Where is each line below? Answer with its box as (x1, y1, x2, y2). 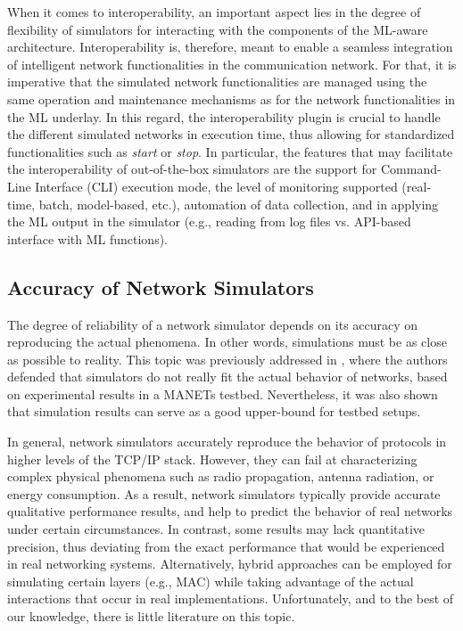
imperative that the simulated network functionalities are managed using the (7, 72, 427, 91)
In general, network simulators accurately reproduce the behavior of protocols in (7, 432, 447, 451)
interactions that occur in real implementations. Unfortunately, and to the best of (7, 589, 454, 608)
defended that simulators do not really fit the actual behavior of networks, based (7, 367, 448, 386)
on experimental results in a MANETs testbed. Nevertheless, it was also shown (7, 384, 438, 403)
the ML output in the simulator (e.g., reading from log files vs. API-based (7, 212, 411, 231)
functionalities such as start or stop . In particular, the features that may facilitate (7, 142, 453, 160)
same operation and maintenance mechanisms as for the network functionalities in (7, 89, 456, 108)
